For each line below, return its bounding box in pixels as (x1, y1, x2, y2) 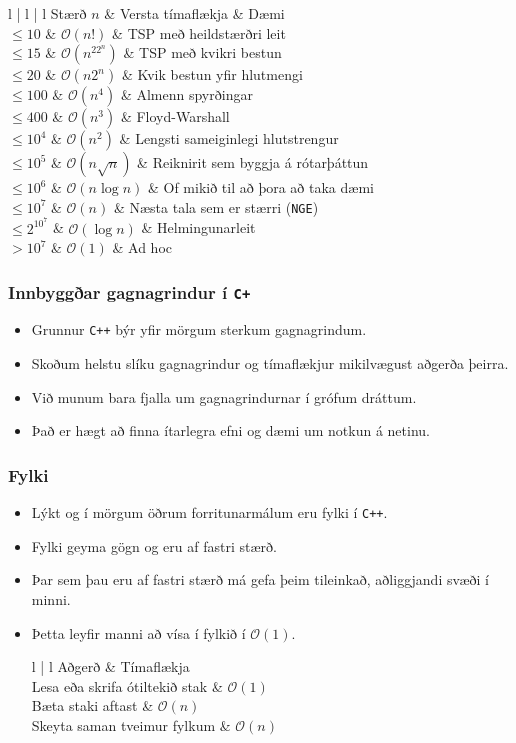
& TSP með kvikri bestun (123, 42, 282, 63)
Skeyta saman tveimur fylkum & (31, 714, 231, 735)
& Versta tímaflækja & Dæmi (104, 3, 285, 23)
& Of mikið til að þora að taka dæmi (147, 177, 374, 198)
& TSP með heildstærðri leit (112, 22, 286, 43)
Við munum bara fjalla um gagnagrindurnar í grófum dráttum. (31, 386, 417, 407)
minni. (31, 588, 71, 609)
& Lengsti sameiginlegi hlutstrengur (119, 128, 339, 149)
